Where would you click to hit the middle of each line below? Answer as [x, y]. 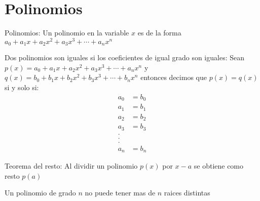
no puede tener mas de [120, 193]
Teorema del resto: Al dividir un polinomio [71, 166]
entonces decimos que [174, 77]
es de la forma [159, 33]
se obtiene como [219, 166]
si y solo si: [22, 87]
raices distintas [187, 193]
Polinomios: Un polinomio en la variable [67, 33]
